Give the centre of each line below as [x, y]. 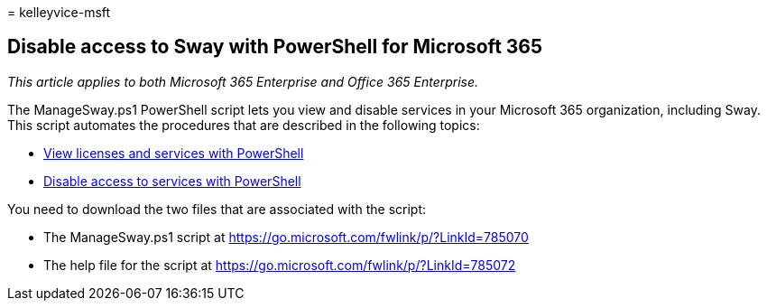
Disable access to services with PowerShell [172, 181]
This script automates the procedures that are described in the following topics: [244, 125]
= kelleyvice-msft [59, 12]
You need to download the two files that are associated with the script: [217, 209]
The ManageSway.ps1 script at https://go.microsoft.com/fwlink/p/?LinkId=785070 [286, 237]
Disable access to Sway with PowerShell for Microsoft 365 [275, 47]
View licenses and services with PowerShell [174, 153]
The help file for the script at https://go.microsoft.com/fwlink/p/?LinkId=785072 [280, 265]
